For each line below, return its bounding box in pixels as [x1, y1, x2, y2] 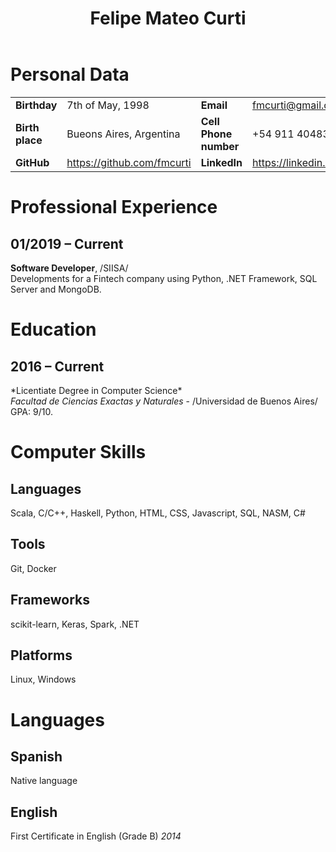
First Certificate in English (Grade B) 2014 [10, 830, 182, 842]
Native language [10, 775, 78, 787]
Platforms [10, 647, 73, 664]
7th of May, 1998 [66, 98, 150, 112]
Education [10, 318, 97, 341]
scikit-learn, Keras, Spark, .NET [10, 618, 140, 630]
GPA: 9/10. [10, 405, 53, 417]
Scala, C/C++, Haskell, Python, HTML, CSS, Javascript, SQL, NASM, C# [10, 507, 306, 519]
